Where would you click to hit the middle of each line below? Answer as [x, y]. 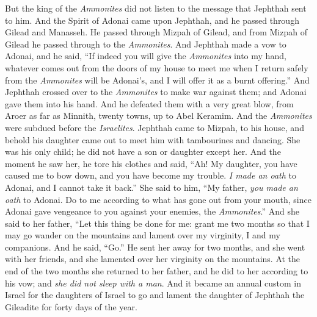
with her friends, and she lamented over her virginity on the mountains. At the [153, 259]
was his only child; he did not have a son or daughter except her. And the [143, 151]
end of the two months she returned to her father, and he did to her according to [157, 271]
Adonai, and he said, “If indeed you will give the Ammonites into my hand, [146, 56]
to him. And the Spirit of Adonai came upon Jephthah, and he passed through [152, 20]
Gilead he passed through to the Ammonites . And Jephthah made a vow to [146, 44]
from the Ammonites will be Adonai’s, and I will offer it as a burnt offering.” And [157, 80]
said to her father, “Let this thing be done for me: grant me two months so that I [157, 223]
